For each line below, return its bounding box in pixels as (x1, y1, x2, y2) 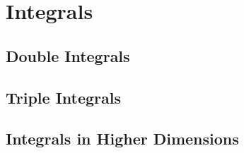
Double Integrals (6, 44, 130, 66)
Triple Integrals (6, 86, 122, 108)
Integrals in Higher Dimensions (6, 128, 239, 149)
